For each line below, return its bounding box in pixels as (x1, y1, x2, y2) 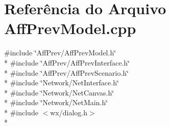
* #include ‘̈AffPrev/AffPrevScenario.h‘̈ (4, 67, 129, 78)
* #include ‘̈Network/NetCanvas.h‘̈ (4, 87, 114, 98)
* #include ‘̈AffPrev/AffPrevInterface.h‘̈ (4, 57, 130, 68)
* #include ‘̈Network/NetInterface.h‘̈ (4, 77, 119, 88)
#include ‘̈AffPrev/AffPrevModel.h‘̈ (4, 47, 116, 58)
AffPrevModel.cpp (4, 18, 136, 39)
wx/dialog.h (50, 107, 87, 117)
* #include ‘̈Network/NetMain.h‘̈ (4, 97, 108, 108)
